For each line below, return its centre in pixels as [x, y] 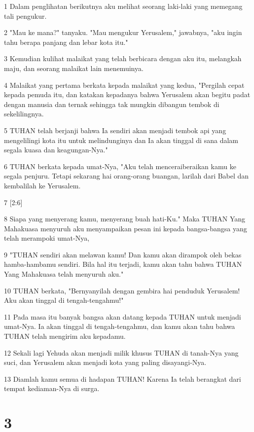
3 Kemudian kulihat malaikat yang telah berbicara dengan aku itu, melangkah [123, 58]
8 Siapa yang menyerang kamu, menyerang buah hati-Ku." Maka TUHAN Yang [125, 219]
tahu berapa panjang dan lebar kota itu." [66, 42]
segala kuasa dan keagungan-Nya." [56, 150]
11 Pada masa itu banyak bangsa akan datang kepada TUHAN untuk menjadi [123, 316]
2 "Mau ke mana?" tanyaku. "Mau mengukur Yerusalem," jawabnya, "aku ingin [123, 32]
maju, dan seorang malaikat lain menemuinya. [74, 68]
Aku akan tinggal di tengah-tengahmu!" [64, 300]
